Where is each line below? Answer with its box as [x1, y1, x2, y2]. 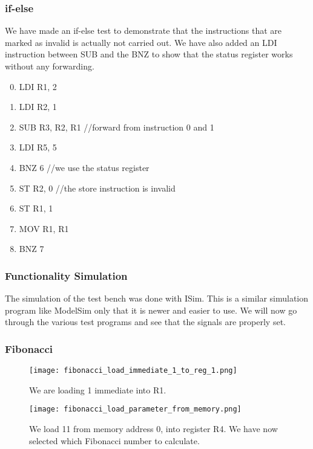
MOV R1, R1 [19, 222, 69, 234]
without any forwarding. [5, 60, 94, 72]
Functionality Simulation [5, 268, 128, 283]
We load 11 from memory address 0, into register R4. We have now [29, 422, 278, 435]
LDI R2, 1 [19, 100, 57, 113]
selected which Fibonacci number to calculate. [29, 434, 200, 447]
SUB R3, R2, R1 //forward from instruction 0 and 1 [19, 120, 214, 133]
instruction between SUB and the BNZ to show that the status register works [5, 48, 293, 60]
